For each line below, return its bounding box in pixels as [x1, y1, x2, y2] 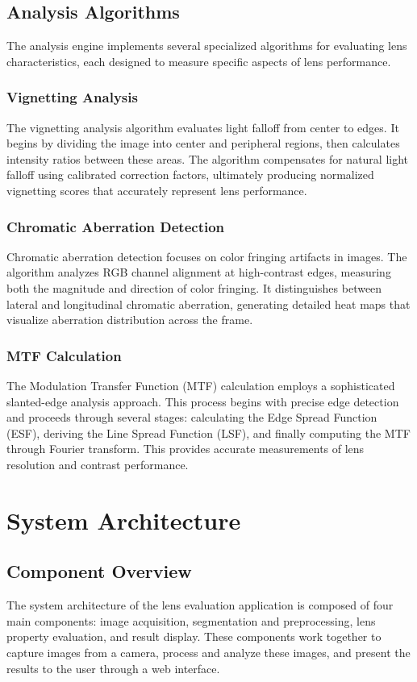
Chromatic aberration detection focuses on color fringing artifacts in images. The [6, 247, 407, 264]
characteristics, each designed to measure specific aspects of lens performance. [6, 52, 391, 69]
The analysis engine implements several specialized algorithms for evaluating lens [6, 37, 407, 54]
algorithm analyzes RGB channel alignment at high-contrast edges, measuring [6, 264, 391, 281]
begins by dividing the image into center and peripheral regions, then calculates [6, 135, 400, 152]
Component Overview [6, 559, 192, 584]
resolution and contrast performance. [6, 455, 189, 472]
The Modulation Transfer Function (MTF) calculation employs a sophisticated [6, 376, 395, 393]
